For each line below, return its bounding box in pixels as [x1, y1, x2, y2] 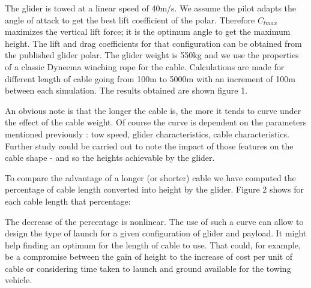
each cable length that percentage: [5, 194, 131, 207]
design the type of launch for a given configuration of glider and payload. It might [5, 227, 307, 239]
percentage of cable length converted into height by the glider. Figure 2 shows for [5, 183, 304, 196]
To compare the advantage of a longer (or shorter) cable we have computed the [5, 171, 296, 184]
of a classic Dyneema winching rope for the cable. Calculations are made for [5, 60, 285, 73]
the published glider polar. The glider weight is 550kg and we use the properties [5, 49, 299, 61]
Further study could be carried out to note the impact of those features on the [5, 139, 294, 152]
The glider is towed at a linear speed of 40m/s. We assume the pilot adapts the [5, 2, 297, 14]
